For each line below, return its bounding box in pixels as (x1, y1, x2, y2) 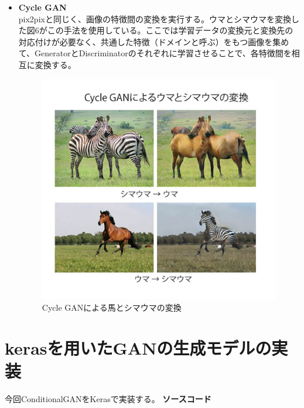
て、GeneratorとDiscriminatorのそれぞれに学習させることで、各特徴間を (18, 47, 292, 59)
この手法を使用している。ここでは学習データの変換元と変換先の (47, 24, 293, 36)
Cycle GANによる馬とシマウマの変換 (42, 301, 182, 313)
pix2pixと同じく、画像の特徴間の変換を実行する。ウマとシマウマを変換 (18, 12, 291, 25)
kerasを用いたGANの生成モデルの (5, 335, 272, 359)
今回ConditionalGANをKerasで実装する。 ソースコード (5, 392, 211, 404)
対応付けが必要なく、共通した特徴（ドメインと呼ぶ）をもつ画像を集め (18, 35, 289, 47)
